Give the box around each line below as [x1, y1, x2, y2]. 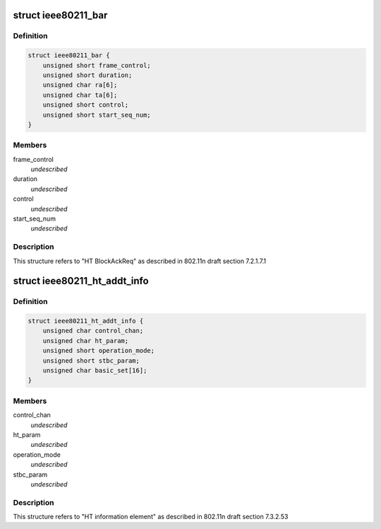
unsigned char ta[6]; [42, 91, 118, 99]
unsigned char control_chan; [42, 327, 144, 335]
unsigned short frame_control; [42, 61, 151, 69]
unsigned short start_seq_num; [42, 110, 151, 119]
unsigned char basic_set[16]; [42, 366, 147, 375]
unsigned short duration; [42, 71, 133, 79]
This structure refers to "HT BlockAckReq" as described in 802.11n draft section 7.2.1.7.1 [13, 257, 267, 265]
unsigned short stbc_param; [42, 356, 140, 364]
